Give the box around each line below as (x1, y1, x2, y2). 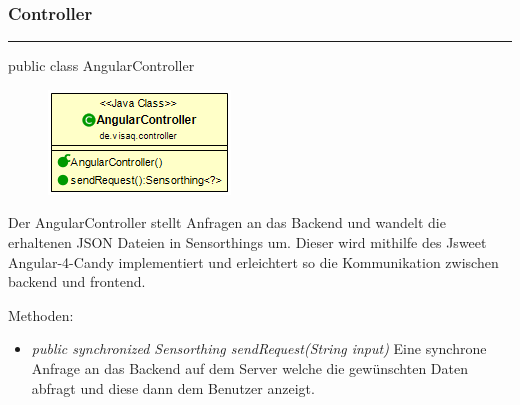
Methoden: (8, 304, 74, 325)
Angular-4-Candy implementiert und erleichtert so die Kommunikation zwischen (8, 251, 499, 272)
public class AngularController (8, 55, 195, 76)
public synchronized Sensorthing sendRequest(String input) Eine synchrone (31, 338, 487, 359)
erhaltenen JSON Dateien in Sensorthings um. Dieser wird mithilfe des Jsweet (8, 232, 487, 252)
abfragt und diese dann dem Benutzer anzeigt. (31, 377, 315, 398)
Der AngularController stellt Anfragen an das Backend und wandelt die (8, 212, 446, 233)
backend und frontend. (8, 271, 146, 292)
